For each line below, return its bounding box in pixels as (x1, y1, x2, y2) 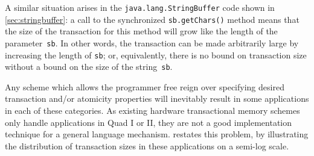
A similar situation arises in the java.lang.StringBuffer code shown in (5, 1, 275, 13)
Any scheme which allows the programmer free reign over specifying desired (5, 80, 284, 93)
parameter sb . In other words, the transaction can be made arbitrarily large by (5, 36, 299, 49)
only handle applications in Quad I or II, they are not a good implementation (5, 116, 292, 128)
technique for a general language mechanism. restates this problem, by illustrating (5, 128, 309, 140)
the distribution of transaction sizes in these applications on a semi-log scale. (5, 139, 289, 152)
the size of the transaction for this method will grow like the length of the (5, 25, 278, 37)
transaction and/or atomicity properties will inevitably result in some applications (5, 92, 309, 105)
